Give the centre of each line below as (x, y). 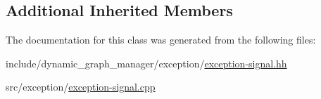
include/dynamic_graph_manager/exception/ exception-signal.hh (146, 63)
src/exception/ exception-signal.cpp (81, 87)
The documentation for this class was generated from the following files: (161, 40)
